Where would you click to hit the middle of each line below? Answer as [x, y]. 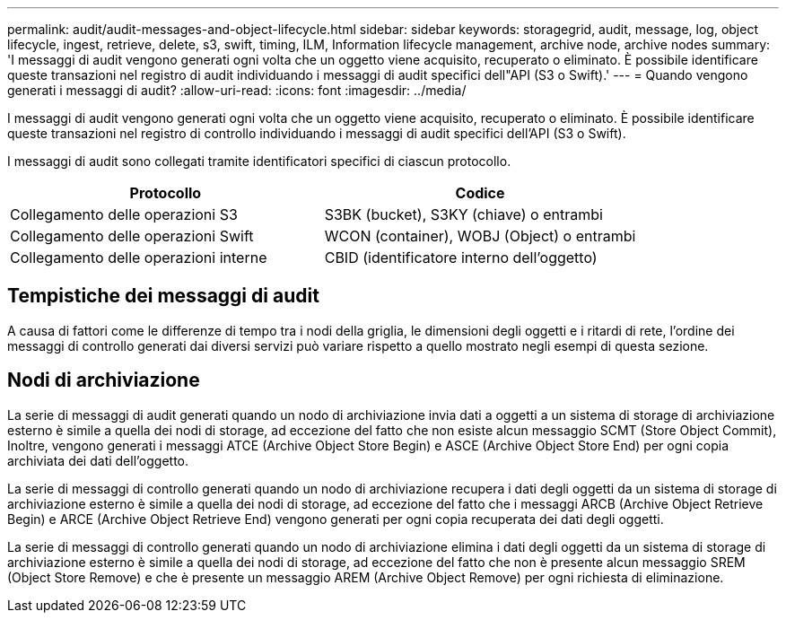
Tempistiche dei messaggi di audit [163, 296]
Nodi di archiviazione [104, 380]
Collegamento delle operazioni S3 [124, 214]
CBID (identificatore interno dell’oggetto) [461, 258]
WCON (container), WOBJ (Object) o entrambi [480, 236]
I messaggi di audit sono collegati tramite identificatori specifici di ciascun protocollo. [259, 161]
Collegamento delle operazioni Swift [132, 236]
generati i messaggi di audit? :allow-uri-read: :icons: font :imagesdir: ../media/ [237, 90]
